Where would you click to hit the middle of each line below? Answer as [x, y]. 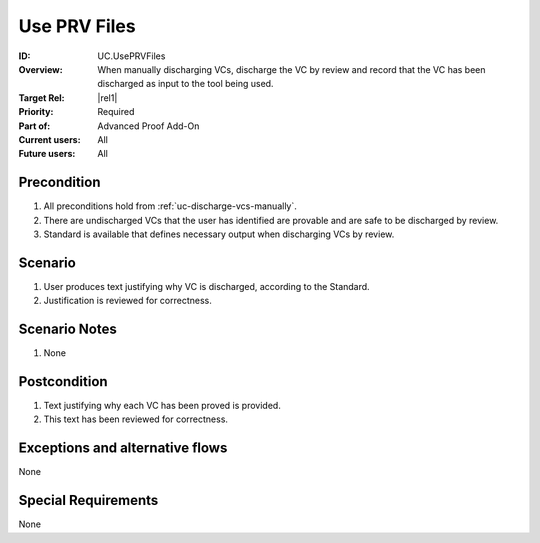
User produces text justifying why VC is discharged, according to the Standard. [206, 286]
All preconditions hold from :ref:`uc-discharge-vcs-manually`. [170, 206]
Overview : [41, 69]
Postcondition [63, 381]
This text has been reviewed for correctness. [136, 419]
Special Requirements [88, 500]
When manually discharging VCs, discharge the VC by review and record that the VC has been [291, 69]
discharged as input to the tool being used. [185, 84]
